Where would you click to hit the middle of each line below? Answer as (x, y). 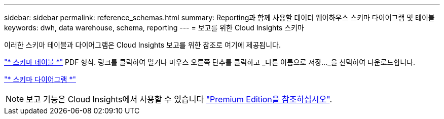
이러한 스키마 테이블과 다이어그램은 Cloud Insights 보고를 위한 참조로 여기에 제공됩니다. (142, 45)
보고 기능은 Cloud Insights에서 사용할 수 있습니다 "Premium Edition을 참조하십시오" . (179, 99)
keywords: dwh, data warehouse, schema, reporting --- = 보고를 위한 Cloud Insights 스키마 (154, 28)
